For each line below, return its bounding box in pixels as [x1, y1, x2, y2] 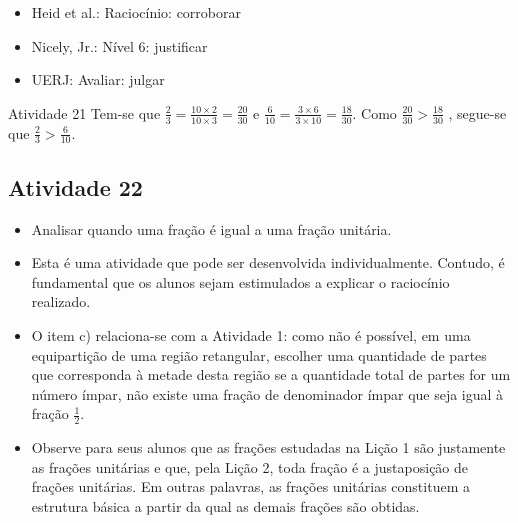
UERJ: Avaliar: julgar [31, 69, 165, 90]
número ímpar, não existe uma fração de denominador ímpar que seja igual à [31, 383, 504, 404]
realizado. [31, 291, 91, 312]
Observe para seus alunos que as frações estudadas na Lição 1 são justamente [31, 437, 506, 458]
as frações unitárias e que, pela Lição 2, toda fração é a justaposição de [31, 456, 469, 477]
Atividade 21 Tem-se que [8, 102, 161, 123]
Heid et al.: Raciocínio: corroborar [31, 2, 241, 22]
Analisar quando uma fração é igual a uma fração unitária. [31, 218, 392, 239]
